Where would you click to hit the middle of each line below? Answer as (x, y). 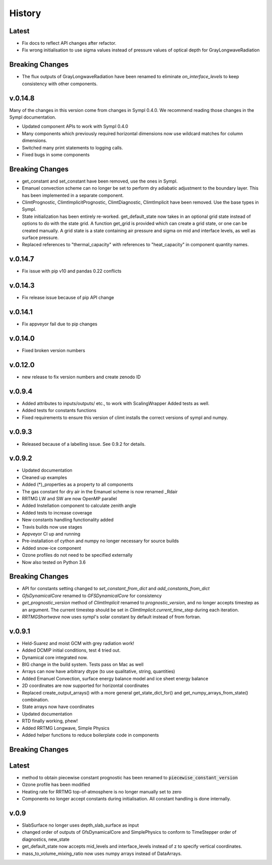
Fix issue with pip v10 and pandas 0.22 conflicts (72, 271)
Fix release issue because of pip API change (68, 298)
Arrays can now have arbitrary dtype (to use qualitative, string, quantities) (98, 671)
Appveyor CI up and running (51, 534)
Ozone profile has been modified (56, 785)
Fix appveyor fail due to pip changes (60, 324)
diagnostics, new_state (46, 839)
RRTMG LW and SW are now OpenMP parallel (70, 499)
